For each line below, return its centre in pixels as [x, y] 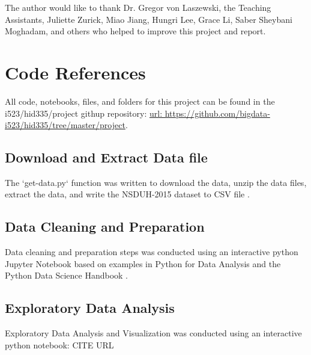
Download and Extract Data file [106, 157]
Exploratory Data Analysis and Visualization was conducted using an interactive [153, 333]
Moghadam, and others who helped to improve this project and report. [135, 31]
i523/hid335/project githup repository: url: [84, 113]
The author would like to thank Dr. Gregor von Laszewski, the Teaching [138, 7]
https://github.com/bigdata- [217, 113]
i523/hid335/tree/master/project [65, 125]
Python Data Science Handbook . [66, 275]
